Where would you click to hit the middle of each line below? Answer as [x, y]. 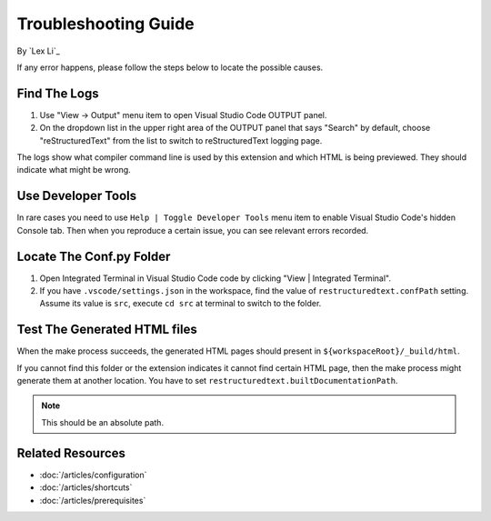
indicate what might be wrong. [74, 170]
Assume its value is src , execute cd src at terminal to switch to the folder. [180, 304]
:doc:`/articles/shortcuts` [86, 487]
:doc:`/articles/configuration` [93, 475]
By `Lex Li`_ [39, 51]
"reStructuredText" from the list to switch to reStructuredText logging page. [181, 140]
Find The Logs [58, 93]
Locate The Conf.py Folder [94, 256]
